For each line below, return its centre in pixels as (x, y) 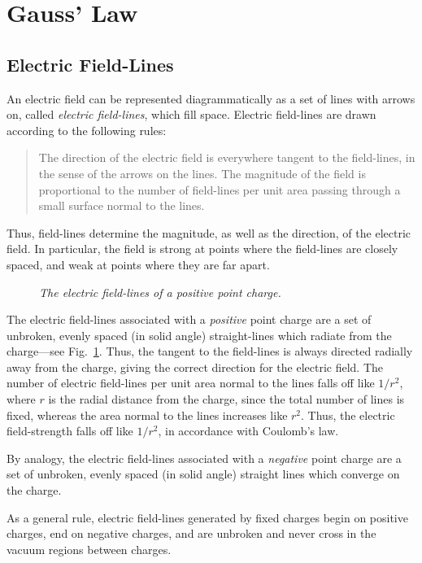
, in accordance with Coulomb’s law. (248, 431)
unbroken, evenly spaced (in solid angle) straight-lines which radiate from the (199, 335)
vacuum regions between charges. (89, 549)
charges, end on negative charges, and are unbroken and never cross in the (191, 533)
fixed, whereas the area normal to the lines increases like (147, 415)
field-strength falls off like (70, 431)
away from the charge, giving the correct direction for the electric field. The (195, 367)
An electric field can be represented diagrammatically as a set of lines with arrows (211, 98)
